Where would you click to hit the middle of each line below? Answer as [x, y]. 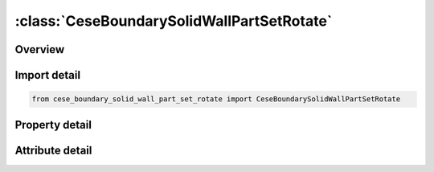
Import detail [47, 75]
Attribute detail [53, 150]
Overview [40, 49]
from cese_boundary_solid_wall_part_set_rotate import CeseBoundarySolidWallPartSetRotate [216, 99]
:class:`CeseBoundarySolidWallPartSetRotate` [174, 21]
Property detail [53, 125]
